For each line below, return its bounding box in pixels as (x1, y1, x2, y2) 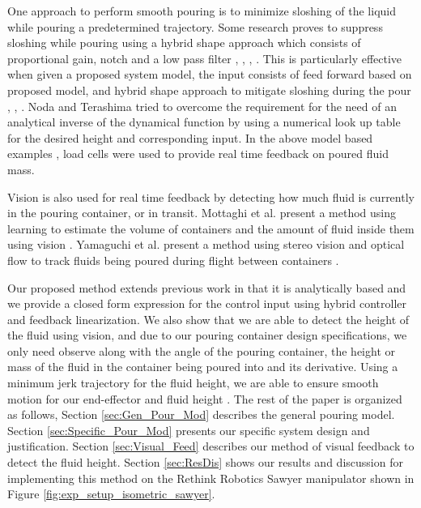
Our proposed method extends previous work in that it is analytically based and (7, 279, 406, 296)
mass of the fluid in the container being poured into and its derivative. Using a (7, 358, 398, 375)
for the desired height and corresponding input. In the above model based (7, 129, 373, 146)
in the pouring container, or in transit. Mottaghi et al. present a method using (7, 204, 396, 221)
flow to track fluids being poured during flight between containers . (7, 251, 339, 268)
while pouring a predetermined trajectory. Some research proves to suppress (7, 18, 383, 35)
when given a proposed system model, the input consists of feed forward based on (7, 66, 412, 83)
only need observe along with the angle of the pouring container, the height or (7, 342, 395, 359)
